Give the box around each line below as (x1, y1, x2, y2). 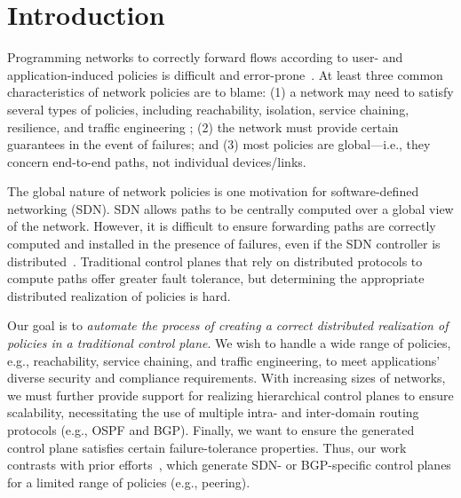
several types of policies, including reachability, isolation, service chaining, (7, 99, 409, 118)
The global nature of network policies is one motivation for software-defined (7, 182, 419, 201)
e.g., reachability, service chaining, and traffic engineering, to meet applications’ (7, 351, 441, 369)
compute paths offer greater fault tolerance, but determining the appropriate (7, 269, 425, 288)
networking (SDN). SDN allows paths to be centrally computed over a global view (7, 199, 454, 217)
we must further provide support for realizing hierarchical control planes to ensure (7, 385, 454, 404)
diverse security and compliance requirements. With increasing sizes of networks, (7, 368, 446, 387)
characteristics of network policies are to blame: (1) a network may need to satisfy (7, 83, 454, 101)
